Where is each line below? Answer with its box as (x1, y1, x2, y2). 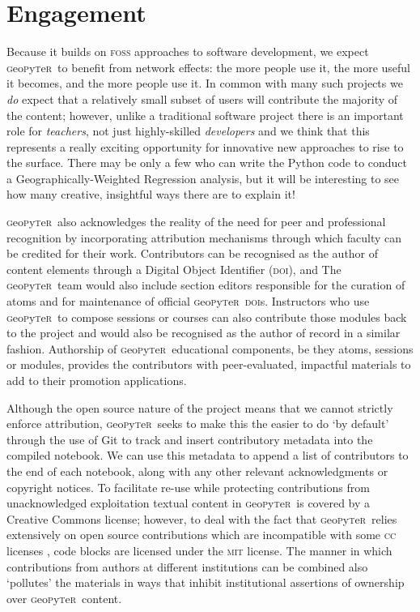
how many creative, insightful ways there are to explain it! (6, 186, 295, 203)
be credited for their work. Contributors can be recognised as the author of (6, 245, 379, 262)
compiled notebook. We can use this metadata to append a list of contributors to (6, 447, 409, 464)
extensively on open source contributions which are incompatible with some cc (6, 526, 397, 543)
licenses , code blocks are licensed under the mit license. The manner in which (6, 541, 392, 559)
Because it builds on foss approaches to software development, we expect (6, 43, 369, 60)
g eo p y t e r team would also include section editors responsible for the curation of (6, 276, 405, 293)
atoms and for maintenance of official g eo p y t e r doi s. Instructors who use (6, 293, 370, 310)
